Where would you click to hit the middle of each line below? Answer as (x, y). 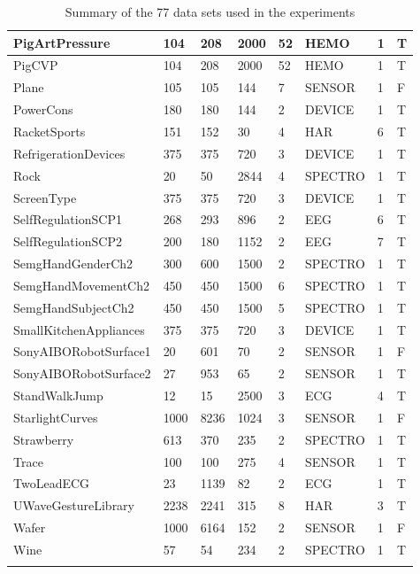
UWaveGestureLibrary (74, 505)
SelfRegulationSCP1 (68, 219)
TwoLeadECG (52, 483)
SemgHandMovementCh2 (81, 285)
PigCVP (36, 65)
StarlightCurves (56, 417)
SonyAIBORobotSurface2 (82, 373)
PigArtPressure (62, 42)
